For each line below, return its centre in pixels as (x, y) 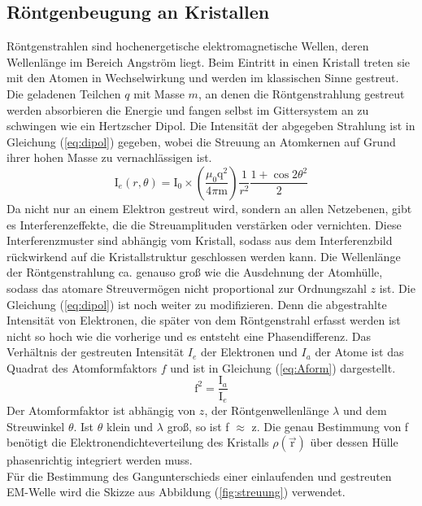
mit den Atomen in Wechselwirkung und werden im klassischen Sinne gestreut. (203, 78)
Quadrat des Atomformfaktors (82, 367)
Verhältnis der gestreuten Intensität (96, 352)
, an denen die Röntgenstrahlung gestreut (301, 93)
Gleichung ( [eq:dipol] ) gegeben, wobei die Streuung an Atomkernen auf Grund (201, 141)
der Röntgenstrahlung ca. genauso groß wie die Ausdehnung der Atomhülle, (195, 272)
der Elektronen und (249, 352)
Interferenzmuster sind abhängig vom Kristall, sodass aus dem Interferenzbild (200, 240)
